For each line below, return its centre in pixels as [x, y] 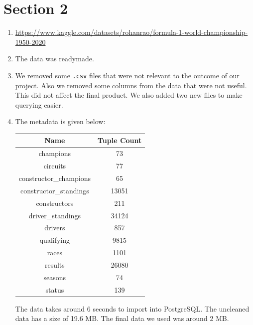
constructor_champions [55, 178]
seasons [55, 277]
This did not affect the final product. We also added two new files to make [129, 95]
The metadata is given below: [60, 121]
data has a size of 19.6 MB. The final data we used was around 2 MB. [122, 318]
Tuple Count [120, 140]
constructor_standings [55, 190]
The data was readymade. [55, 59]
